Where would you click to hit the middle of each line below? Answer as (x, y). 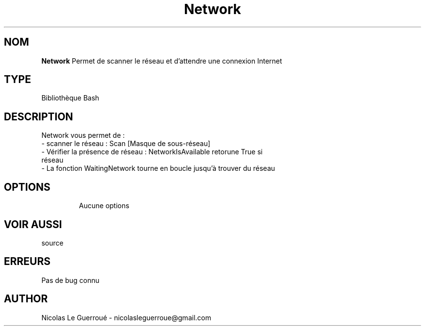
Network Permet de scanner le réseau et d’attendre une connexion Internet (162, 61)
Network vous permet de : (83, 135)
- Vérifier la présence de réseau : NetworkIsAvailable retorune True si (152, 152)
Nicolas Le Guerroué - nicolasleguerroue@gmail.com (126, 317)
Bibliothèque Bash (70, 98)
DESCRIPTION (39, 116)
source (52, 243)
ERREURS (27, 262)
